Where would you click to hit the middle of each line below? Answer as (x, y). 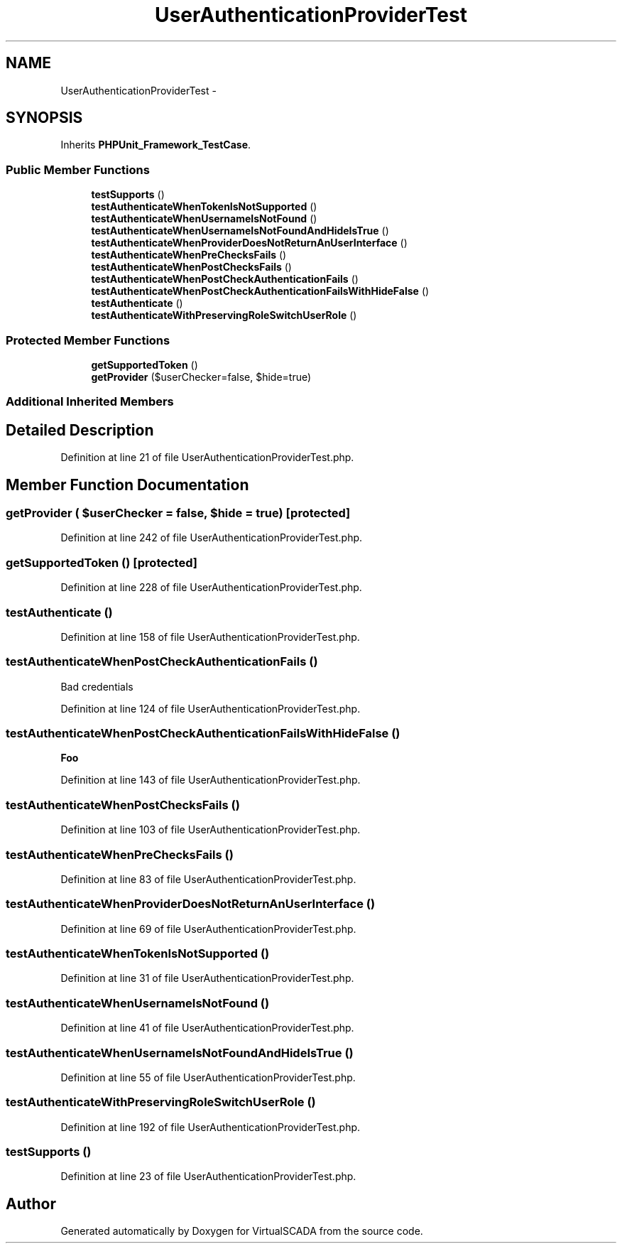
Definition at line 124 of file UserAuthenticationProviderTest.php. (211, 708)
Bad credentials (97, 686)
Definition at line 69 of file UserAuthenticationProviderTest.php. (208, 929)
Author (31, 1204)
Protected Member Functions (88, 340)
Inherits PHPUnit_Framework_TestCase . (156, 145)
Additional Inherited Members (90, 402)
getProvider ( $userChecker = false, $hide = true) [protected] (178, 513)
